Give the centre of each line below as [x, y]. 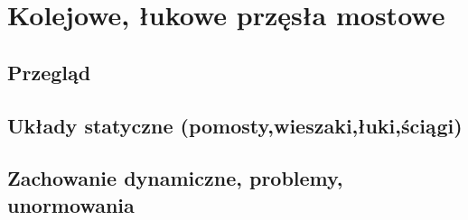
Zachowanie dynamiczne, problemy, [175, 178]
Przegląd [49, 72]
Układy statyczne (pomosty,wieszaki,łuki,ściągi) [235, 125]
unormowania [71, 204]
